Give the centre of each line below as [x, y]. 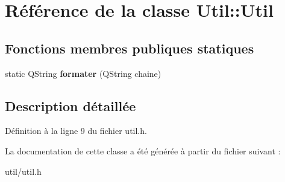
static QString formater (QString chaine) [83, 73]
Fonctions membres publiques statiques [130, 48]
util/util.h [23, 171]
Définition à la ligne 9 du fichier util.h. [76, 131]
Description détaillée [70, 105]
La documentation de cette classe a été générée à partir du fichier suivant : [143, 150]
